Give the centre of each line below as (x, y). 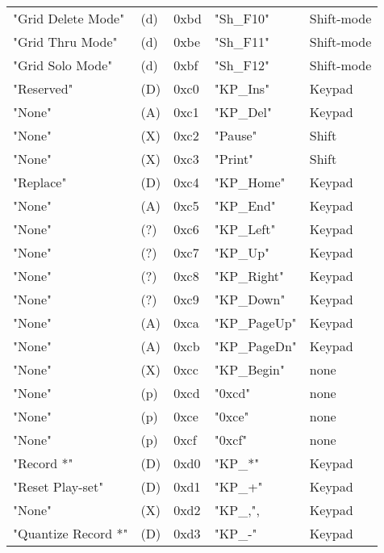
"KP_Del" (243, 112)
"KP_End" (245, 205)
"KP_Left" (245, 229)
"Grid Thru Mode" (65, 42)
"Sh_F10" (242, 18)
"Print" (234, 159)
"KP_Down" (250, 299)
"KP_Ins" (242, 88)
